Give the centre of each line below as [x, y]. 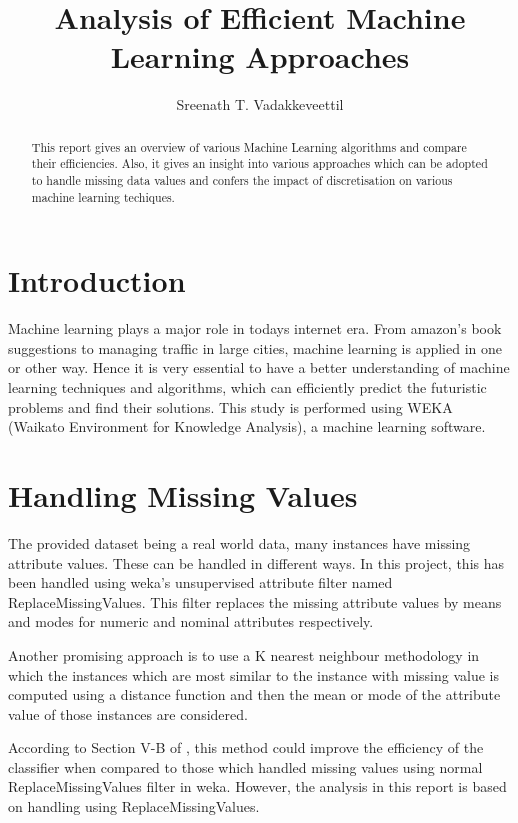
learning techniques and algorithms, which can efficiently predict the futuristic [247, 387]
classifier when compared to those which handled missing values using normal [245, 766]
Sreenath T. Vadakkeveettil [260, 104]
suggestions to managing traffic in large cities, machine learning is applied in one [255, 347]
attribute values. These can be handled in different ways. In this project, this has [256, 562]
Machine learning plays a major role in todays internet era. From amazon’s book [255, 328]
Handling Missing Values [183, 495]
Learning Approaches [260, 56]
